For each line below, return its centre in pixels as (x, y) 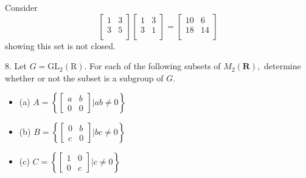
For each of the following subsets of (155, 66)
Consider (21, 7)
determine (283, 66)
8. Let (16, 66)
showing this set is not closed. (60, 45)
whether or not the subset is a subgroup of (84, 77)
